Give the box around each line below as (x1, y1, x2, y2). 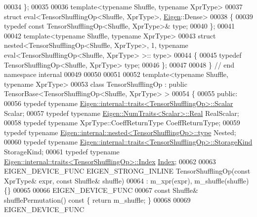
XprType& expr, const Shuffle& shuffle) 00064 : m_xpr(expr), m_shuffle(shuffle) (4, 175, 249, 185)
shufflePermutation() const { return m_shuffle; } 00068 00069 (4, 194, 191, 205)
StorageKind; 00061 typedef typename (4, 146, 120, 156)
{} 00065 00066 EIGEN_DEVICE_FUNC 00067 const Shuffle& (4, 185, 198, 195)
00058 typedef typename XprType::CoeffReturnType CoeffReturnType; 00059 (4, 117, 240, 128)
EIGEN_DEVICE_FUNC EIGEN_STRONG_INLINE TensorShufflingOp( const (4, 166, 251, 176)
